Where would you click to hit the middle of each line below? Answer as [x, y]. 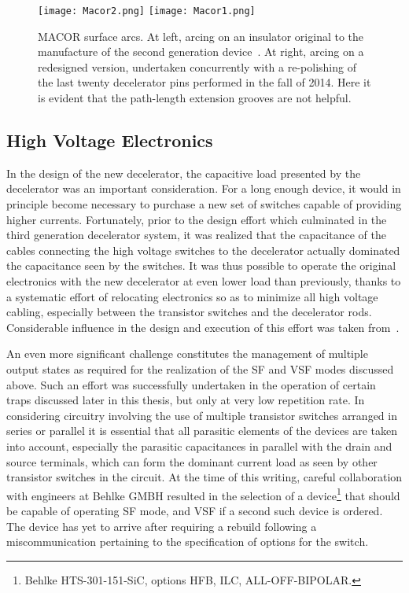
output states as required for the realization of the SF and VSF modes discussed [200, 368]
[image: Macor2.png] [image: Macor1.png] [147, 11]
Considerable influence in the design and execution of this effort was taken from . [203, 327]
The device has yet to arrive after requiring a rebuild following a [162, 526]
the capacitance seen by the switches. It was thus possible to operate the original [201, 265]
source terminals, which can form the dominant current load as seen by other [192, 461]
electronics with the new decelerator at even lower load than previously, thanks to [204, 280]
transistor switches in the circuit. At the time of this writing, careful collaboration [204, 477]
